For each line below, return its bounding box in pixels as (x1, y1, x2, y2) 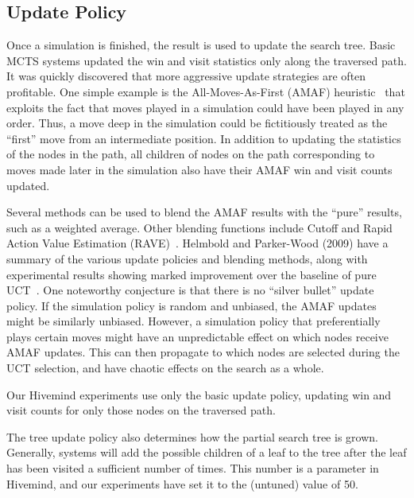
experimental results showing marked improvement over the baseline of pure (6, 266, 377, 282)
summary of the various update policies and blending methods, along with (6, 250, 368, 267)
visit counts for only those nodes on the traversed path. (6, 402, 276, 418)
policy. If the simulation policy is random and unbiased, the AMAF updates (6, 297, 377, 313)
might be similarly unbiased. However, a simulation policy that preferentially (6, 313, 381, 329)
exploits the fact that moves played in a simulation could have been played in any (6, 99, 404, 115)
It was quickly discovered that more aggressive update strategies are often (6, 68, 366, 84)
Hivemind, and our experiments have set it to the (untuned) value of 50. (6, 475, 358, 492)
